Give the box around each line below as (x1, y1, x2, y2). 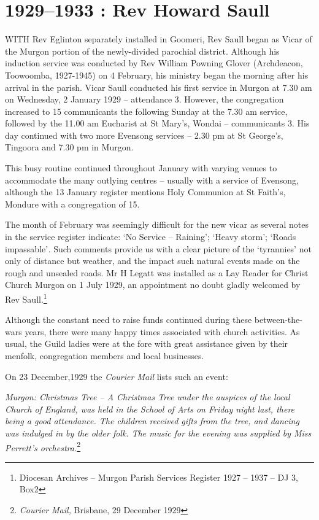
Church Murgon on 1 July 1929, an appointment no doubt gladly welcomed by (5, 278, 301, 291)
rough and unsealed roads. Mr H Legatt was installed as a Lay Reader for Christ (5, 266, 309, 279)
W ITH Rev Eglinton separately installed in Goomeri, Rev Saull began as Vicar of (5, 33, 312, 45)
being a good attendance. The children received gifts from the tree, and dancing (5, 414, 299, 427)
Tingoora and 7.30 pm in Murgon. (5, 141, 134, 153)
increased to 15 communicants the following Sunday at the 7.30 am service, (5, 104, 288, 117)
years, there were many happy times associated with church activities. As (25, 325, 300, 338)
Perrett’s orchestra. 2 (5, 439, 81, 454)
